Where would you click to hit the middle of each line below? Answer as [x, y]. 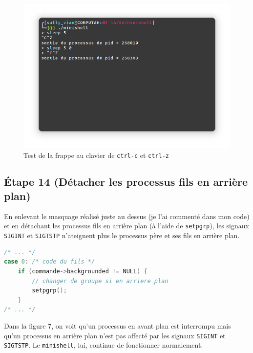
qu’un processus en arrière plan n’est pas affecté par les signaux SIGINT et [115, 335]
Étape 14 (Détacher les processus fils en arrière [126, 181]
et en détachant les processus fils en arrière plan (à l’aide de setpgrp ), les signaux [126, 226]
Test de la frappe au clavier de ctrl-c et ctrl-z [96, 155]
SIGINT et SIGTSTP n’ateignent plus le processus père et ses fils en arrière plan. [122, 235]
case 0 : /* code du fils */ [50, 262]
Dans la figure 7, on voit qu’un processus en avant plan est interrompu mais [117, 325]
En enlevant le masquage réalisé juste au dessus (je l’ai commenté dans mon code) [127, 216]
